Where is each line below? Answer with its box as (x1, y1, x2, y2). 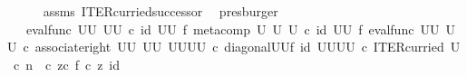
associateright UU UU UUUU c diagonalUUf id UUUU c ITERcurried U (34, 37, 461, 56)
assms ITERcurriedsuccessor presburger (43, 2, 278, 20)
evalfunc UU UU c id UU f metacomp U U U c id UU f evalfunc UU (25, 19, 440, 38)
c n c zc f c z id (13, 54, 121, 73)
